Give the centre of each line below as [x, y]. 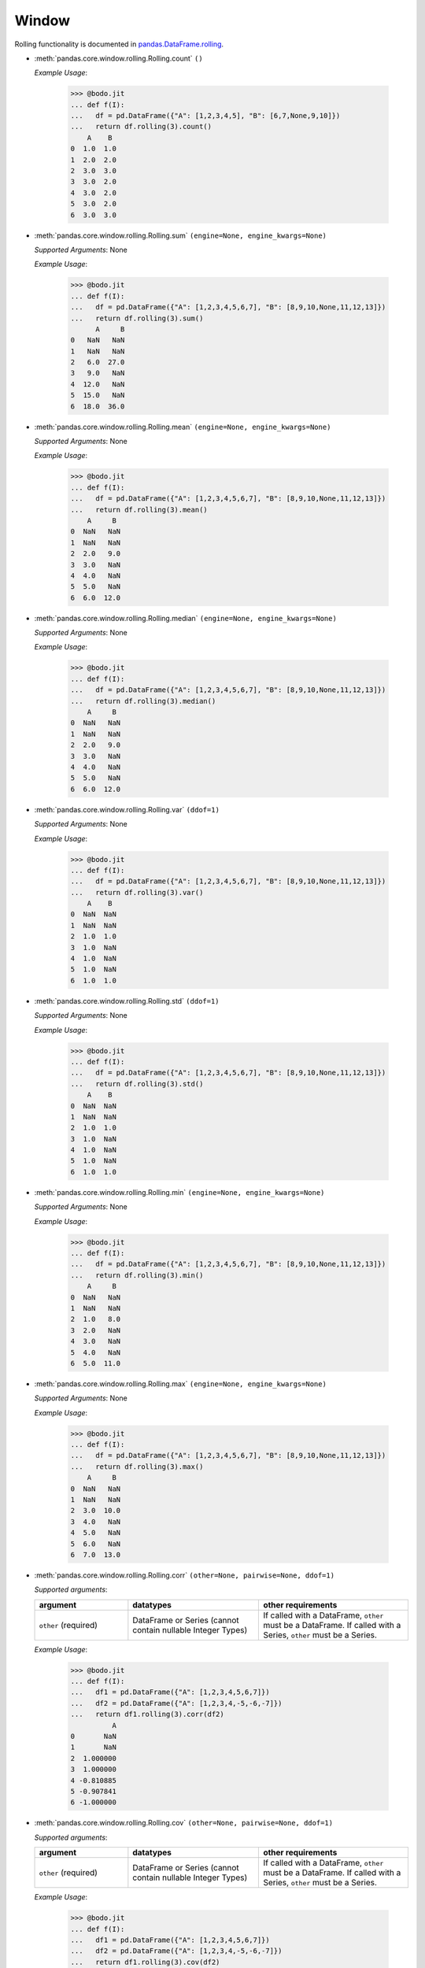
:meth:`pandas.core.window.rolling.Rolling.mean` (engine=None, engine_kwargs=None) [183, 427]
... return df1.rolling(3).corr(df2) [147, 1715]
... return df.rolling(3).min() [137, 1275]
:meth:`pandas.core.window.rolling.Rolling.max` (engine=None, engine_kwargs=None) [180, 1384]
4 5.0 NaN [96, 1533]
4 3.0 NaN [96, 1341]
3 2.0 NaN [96, 1330]
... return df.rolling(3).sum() [137, 318]
